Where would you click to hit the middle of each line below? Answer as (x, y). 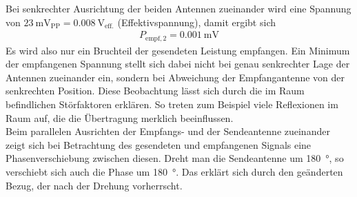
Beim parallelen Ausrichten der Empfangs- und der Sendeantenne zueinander (168, 131)
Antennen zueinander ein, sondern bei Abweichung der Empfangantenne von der (175, 77)
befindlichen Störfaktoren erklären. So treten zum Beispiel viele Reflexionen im (172, 104)
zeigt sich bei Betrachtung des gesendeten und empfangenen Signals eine (159, 144)
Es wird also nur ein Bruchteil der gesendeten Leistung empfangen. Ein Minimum (178, 50)
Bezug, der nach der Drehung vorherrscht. (94, 185)
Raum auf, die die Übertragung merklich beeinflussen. (120, 117)
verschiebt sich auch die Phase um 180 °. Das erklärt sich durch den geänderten (174, 172)
